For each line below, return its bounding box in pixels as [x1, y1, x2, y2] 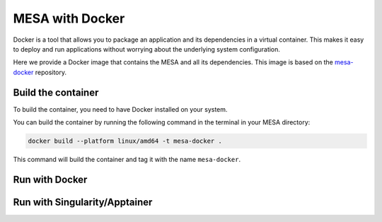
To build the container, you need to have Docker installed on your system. [13, 105, 228, 113]
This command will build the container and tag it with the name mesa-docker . [13, 155, 241, 163]
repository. [35, 68, 67, 76]
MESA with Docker [13, 11, 125, 26]
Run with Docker [13, 173, 88, 185]
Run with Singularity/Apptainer [13, 196, 153, 208]
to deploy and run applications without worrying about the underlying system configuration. [13, 45, 281, 53]
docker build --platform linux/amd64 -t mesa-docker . [28, 137, 222, 145]
